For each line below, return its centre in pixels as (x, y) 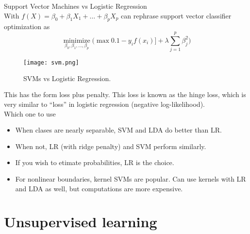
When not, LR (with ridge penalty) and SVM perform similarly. (111, 146)
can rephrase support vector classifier (176, 15)
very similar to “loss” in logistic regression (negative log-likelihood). (104, 104)
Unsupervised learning (81, 222)
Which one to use (30, 113)
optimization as (27, 26)
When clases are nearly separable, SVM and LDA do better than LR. (118, 130)
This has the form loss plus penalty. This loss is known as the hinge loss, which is (125, 94)
